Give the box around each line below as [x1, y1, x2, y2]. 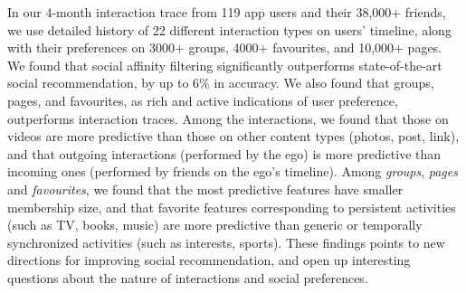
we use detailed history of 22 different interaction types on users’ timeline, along [7, 20, 452, 39]
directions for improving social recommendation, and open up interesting [7, 250, 411, 269]
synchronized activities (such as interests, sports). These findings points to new [7, 232, 445, 251]
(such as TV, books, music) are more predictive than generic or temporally [7, 215, 423, 234]
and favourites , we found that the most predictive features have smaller [7, 179, 404, 198]
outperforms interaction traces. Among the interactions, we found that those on [7, 109, 449, 128]
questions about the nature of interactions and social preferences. [7, 268, 368, 287]
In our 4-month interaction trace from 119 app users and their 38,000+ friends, [7, 3, 446, 21]
